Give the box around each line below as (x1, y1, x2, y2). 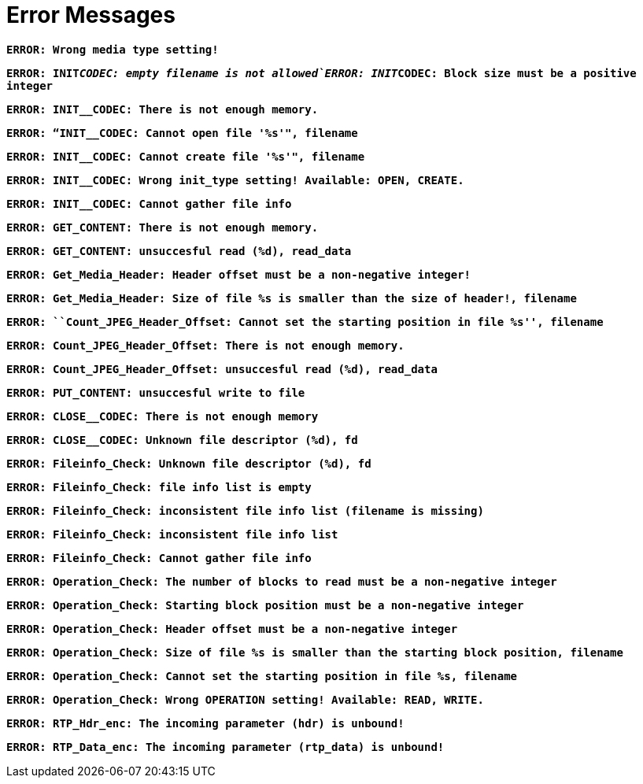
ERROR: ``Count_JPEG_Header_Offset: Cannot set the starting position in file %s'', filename (6, 315, 604, 328)
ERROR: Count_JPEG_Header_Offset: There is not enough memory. (6, 338, 405, 352)
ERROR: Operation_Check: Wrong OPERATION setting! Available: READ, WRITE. (6, 693, 484, 706)
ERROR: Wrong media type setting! (6, 43, 219, 56)
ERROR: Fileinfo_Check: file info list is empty (6, 480, 312, 494)
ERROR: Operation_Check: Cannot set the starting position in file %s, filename (6, 669, 518, 682)
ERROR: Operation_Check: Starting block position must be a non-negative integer (6, 598, 524, 612)
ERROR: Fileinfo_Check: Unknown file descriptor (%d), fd (6, 457, 371, 470)
